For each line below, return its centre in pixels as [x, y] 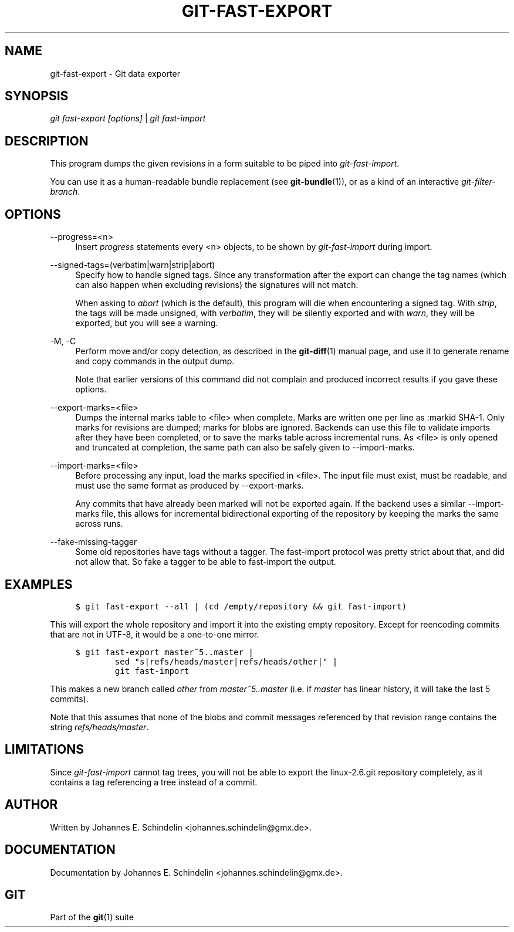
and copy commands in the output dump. [155, 361]
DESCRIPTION [47, 141]
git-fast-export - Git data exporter [115, 73]
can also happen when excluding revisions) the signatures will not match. [217, 285]
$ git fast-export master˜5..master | [164, 652]
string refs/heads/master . [99, 727]
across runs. [99, 524]
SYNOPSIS [37, 96]
